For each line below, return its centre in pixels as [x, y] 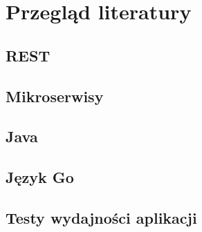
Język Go [40, 177]
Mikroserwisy [55, 96]
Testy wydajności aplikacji [101, 217]
